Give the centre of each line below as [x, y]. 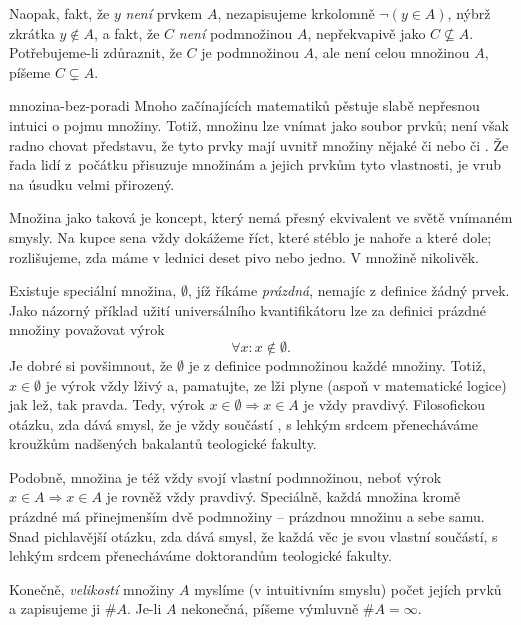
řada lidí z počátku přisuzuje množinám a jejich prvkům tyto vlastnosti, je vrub [255, 164]
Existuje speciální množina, [93, 290]
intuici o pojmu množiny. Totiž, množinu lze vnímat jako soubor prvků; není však [259, 124]
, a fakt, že [127, 32]
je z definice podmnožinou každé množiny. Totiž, [337, 364]
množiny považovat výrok [87, 329]
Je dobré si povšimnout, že [91, 364]
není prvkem [164, 13]
